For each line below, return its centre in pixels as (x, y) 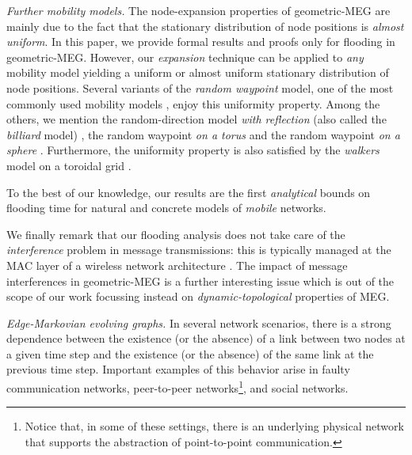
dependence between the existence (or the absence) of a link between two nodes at (206, 338)
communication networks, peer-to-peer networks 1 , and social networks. (177, 387)
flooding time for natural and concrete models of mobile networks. (166, 208)
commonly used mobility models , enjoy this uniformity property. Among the (193, 103)
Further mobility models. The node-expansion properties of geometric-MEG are (198, 10)
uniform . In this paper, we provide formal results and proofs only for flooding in (201, 42)
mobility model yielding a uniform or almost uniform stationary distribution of (198, 72)
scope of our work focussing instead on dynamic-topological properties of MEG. (198, 296)
